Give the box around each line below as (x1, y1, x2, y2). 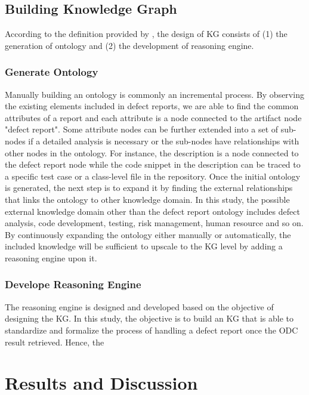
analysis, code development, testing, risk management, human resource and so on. (5, 217, 304, 229)
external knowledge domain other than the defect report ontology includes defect (5, 205, 300, 217)
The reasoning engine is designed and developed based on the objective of (5, 300, 274, 313)
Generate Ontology (5, 64, 98, 79)
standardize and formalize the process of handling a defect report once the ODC (5, 323, 298, 336)
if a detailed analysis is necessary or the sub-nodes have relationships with (28, 134, 299, 147)
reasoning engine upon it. (5, 251, 97, 264)
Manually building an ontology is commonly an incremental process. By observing (5, 88, 304, 100)
